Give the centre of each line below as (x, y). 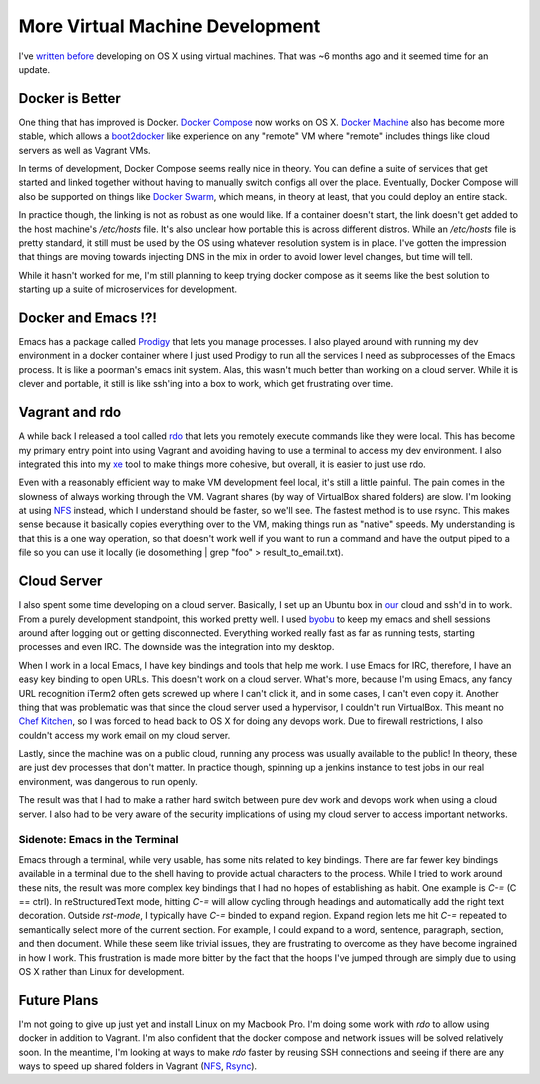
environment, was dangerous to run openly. (108, 781)
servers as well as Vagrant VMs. (84, 150)
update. (34, 69)
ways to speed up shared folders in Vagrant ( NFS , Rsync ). (138, 1066)
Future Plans (58, 1000)
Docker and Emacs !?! (87, 317)
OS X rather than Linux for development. (101, 971)
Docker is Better (69, 98)
